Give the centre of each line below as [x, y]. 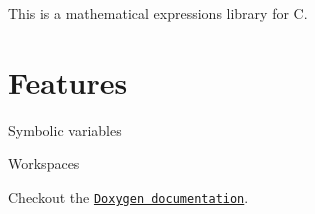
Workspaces [44, 163]
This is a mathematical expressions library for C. [158, 13]
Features [68, 81]
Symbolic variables [65, 129]
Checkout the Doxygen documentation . [128, 196]
